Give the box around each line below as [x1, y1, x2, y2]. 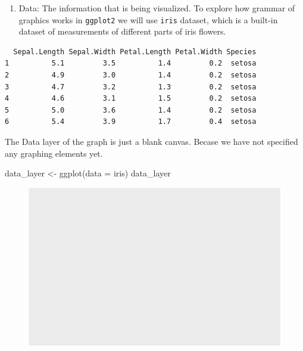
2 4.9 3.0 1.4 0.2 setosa [5, 71, 257, 80]
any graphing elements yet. [5, 147, 103, 159]
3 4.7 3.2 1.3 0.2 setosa [5, 82, 257, 91]
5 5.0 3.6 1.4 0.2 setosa [5, 105, 257, 114]
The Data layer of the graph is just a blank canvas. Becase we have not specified [5, 135, 298, 147]
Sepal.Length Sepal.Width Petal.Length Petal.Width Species [13, 47, 257, 56]
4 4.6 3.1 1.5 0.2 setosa [5, 94, 257, 103]
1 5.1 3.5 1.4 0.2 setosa [5, 59, 257, 68]
